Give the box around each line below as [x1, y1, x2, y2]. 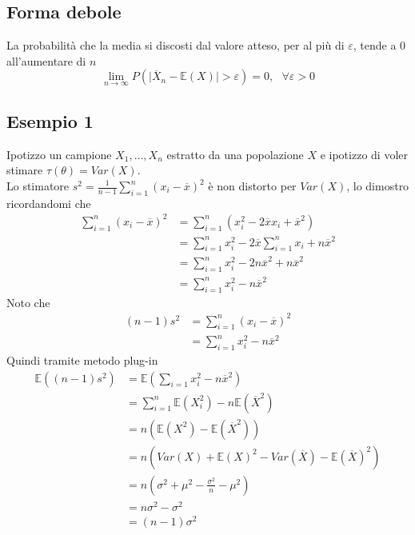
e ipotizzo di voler [320, 146, 408, 162]
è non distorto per [208, 178, 297, 194]
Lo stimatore [6, 178, 70, 194]
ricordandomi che [6, 194, 91, 211]
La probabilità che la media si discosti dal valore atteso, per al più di [6, 37, 345, 54]
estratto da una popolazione [166, 146, 304, 162]
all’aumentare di [6, 52, 86, 69]
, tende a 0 [353, 37, 406, 54]
